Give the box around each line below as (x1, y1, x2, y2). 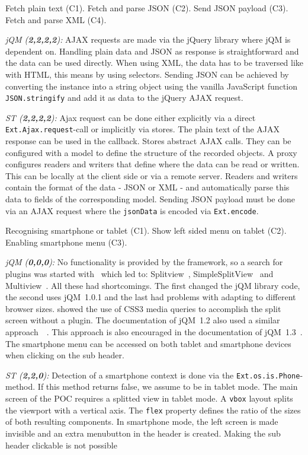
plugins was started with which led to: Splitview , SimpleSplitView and (5, 268, 274, 280)
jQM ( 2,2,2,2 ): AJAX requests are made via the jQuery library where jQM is (5, 33, 291, 46)
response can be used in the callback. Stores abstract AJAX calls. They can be (5, 135, 291, 147)
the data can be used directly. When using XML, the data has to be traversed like (5, 56, 304, 69)
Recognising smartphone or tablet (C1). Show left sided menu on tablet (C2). (5, 224, 287, 237)
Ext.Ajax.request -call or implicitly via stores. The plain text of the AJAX (5, 123, 280, 135)
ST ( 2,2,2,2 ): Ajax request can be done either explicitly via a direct (5, 111, 256, 123)
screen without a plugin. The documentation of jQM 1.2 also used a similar (5, 314, 280, 326)
